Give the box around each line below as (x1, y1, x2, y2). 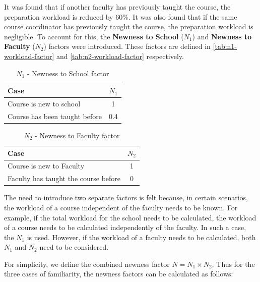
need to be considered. (39, 242, 109, 252)
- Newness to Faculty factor (35, 130, 120, 140)
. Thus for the (212, 258, 255, 269)
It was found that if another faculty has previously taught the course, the (4, 2, 231, 12)
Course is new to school (8, 98, 81, 108)
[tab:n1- (213, 41, 237, 51)
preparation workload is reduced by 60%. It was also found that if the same (4, 11, 237, 22)
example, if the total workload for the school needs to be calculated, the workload (4, 212, 256, 222)
